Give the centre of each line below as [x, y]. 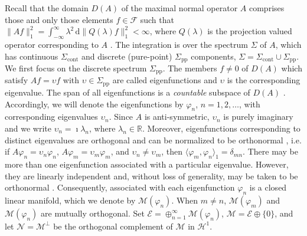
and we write [28, 128]
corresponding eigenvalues [51, 117]
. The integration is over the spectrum [179, 44]
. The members [190, 68]
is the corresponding [264, 80]
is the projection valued [250, 31]
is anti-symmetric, [177, 117]
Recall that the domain [47, 8]
